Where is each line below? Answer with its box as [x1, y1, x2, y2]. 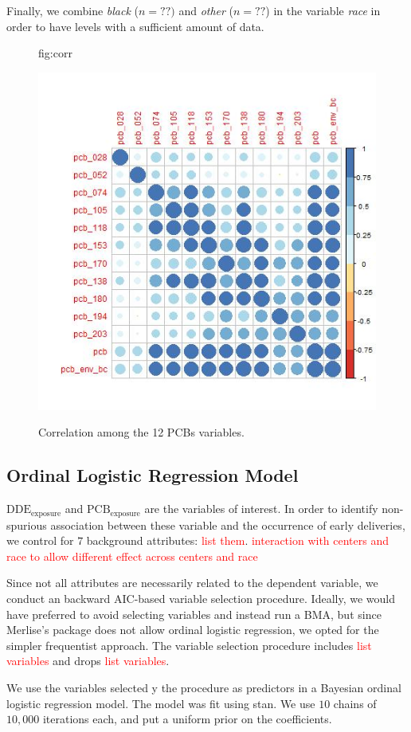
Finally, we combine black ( [6, 2, 139, 18]
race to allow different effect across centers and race [6, 547, 258, 564]
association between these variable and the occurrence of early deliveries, [50, 516, 405, 533]
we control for [6, 532, 74, 549]
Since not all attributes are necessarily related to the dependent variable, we [6, 574, 378, 591]
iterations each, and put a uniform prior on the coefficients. [42, 710, 332, 727]
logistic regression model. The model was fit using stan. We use [6, 695, 315, 711]
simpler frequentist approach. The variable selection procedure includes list [6, 636, 372, 653]
